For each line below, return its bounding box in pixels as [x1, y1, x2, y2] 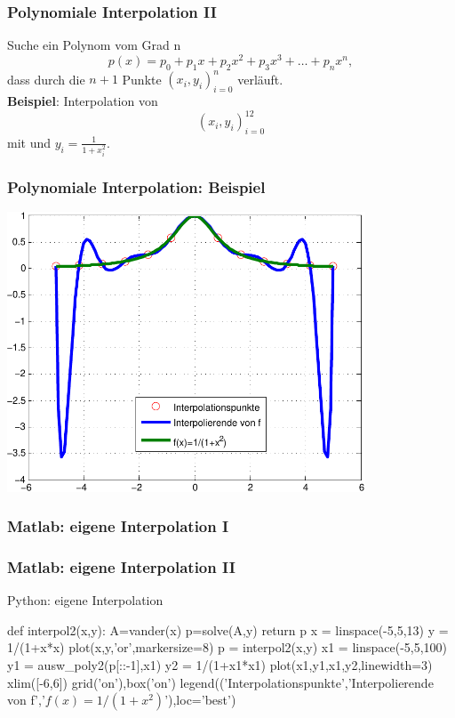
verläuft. [237, 69, 283, 88]
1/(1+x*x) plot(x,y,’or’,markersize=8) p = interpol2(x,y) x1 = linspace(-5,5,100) [7, 638, 448, 657]
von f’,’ [7, 690, 45, 709]
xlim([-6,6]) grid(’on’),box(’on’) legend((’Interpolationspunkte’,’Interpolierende [7, 673, 434, 691]
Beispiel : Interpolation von [7, 91, 158, 109]
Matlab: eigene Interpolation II [7, 555, 235, 577]
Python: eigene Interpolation [7, 591, 164, 609]
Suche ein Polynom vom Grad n [7, 36, 181, 54]
